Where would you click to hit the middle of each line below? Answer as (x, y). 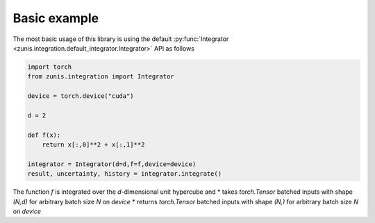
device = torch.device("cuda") (81, 96)
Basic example (56, 18)
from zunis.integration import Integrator (101, 77)
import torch (50, 67)
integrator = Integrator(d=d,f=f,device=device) (112, 164)
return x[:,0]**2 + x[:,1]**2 (93, 145)
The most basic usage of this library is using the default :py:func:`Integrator (121, 39)
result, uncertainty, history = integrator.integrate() (125, 174)
